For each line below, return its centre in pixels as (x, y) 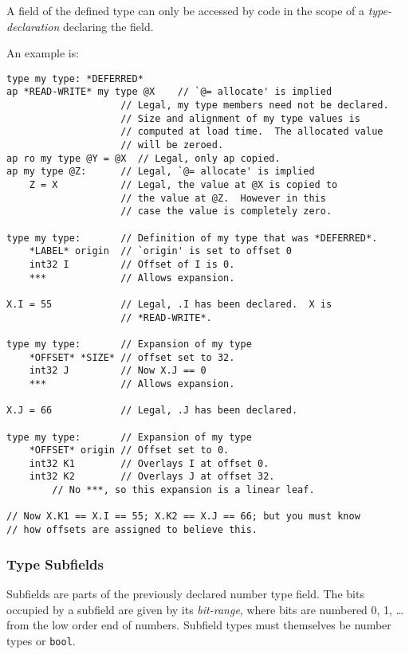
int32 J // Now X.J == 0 (118, 371)
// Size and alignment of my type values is (240, 118)
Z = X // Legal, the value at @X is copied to (183, 185)
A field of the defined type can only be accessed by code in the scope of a (185, 10)
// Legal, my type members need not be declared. (255, 106)
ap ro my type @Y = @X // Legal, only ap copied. (144, 158)
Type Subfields (55, 564)
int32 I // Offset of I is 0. (132, 264)
